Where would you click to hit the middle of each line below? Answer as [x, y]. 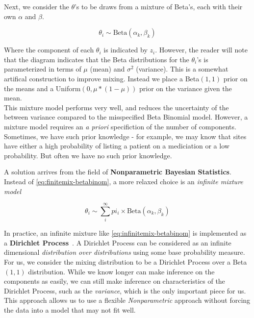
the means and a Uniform [42, 88]
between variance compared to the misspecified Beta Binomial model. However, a [126, 117]
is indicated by [126, 50]
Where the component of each [49, 50]
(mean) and [107, 69]
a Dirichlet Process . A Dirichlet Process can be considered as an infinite [118, 242]
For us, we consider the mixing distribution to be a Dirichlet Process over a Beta [126, 262]
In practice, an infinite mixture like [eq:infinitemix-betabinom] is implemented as [125, 233]
